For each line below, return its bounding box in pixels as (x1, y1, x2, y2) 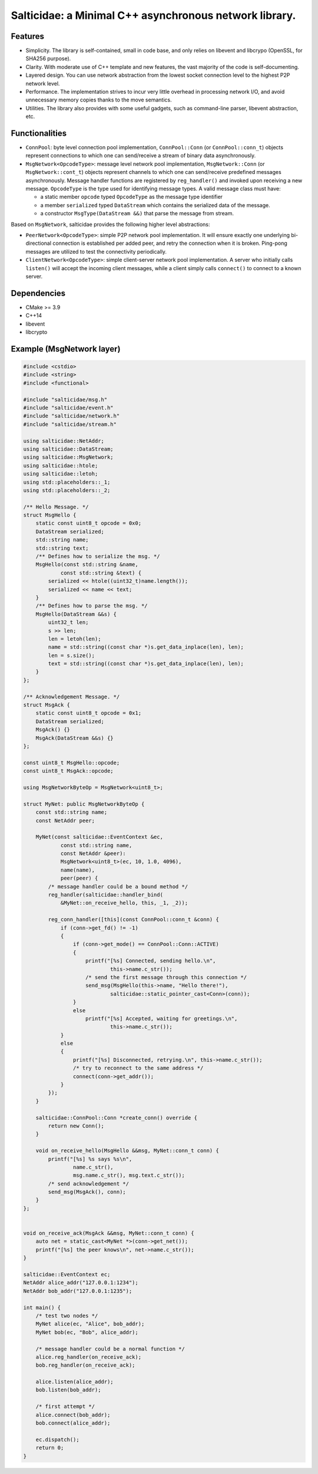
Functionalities (11, 129, 67, 138)
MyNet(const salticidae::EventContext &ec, (35, 833, 163, 841)
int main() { (23, 1304, 61, 1311)
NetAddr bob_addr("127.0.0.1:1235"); (23, 1288, 132, 1294)
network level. (25, 80, 60, 87)
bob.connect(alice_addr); (35, 1420, 111, 1427)
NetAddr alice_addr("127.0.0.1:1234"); (23, 1279, 138, 1286)
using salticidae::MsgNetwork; (23, 454, 114, 461)
